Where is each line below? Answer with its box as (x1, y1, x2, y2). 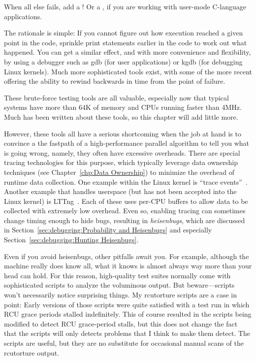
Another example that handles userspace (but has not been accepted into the (4, 186, 237, 197)
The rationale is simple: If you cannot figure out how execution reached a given (4, 28, 243, 38)
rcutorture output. (4, 347, 60, 358)
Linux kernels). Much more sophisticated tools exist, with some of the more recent (4, 66, 252, 76)
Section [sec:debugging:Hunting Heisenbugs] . (4, 234, 139, 245)
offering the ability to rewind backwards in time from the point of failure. (4, 76, 225, 86)
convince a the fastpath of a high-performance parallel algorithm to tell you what (4, 138, 250, 148)
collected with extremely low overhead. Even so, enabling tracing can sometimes (4, 205, 246, 216)
